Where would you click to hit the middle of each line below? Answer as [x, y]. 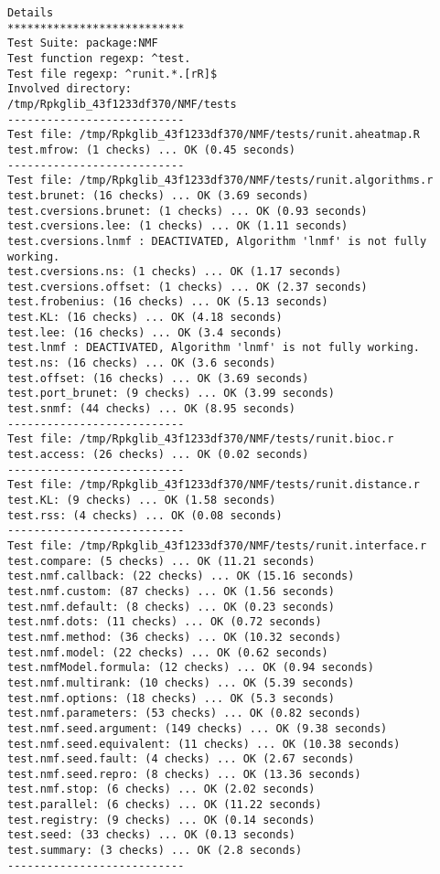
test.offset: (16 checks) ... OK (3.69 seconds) [158, 378]
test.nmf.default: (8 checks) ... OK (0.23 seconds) [171, 607]
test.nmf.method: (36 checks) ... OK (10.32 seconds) [175, 637]
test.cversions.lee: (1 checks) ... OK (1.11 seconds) [178, 226]
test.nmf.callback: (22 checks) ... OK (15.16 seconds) [181, 576]
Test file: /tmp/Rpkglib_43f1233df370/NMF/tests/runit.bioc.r [201, 439]
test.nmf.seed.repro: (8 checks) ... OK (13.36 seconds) [184, 774]
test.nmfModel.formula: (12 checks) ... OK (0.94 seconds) [191, 668]
